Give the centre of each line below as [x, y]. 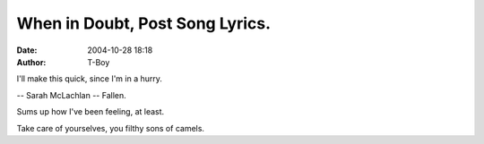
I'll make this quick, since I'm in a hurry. [90, 79]
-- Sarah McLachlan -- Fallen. [72, 95]
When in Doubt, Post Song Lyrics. [144, 23]
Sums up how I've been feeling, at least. [91, 112]
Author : [31, 62]
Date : [27, 50]
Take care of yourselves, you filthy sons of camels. [111, 128]
